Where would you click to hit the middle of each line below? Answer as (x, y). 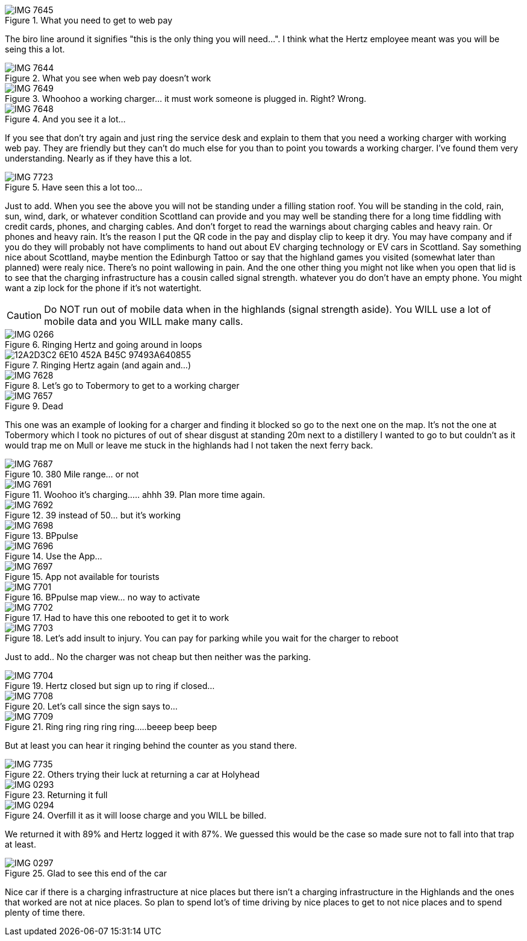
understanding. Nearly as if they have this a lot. (98, 158)
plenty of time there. (45, 912)
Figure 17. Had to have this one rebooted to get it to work (117, 618)
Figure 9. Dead (34, 406)
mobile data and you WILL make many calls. (144, 321)
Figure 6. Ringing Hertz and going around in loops (104, 345)
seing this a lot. (35, 49)
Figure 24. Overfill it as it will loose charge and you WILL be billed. (136, 815)
